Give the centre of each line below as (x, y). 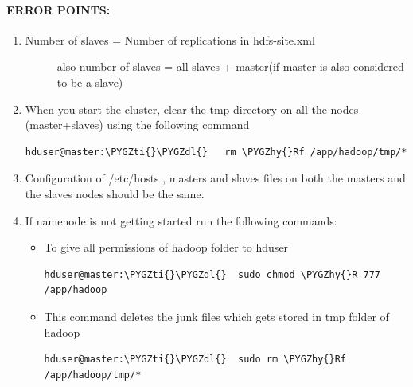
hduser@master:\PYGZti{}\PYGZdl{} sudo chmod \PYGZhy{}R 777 (212, 274)
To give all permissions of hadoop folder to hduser (166, 247)
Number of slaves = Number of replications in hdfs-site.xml (170, 39)
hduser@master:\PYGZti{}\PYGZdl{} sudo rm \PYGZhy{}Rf (195, 360)
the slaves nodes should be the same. (115, 193)
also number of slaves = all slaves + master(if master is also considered (230, 66)
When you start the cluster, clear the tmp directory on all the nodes (192, 109)
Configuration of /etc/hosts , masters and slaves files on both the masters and (215, 178)
